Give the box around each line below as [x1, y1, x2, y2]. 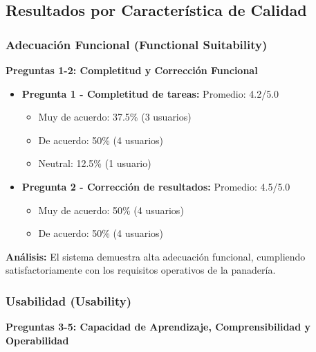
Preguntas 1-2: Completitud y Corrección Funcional [6, 63, 258, 77]
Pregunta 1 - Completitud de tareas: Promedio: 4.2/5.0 [21, 86, 279, 100]
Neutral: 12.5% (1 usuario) [38, 156, 151, 170]
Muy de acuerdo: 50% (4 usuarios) [38, 202, 184, 217]
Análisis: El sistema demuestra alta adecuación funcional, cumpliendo [6, 249, 306, 263]
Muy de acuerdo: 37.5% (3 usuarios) [38, 109, 192, 124]
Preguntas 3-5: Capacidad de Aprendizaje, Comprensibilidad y [6, 319, 310, 334]
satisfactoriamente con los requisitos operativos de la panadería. [6, 263, 276, 277]
